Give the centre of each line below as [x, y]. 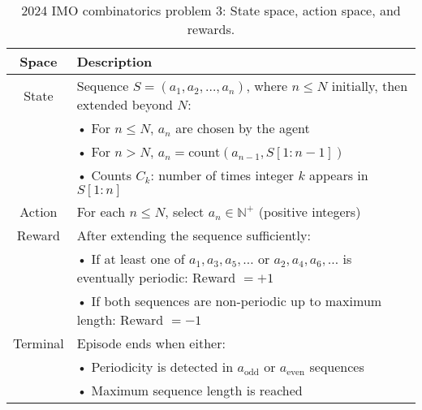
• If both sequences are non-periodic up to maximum [229, 301]
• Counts [104, 175]
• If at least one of [131, 259]
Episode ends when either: [151, 343]
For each [101, 211]
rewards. [211, 29]
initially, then [370, 86]
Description [114, 61]
